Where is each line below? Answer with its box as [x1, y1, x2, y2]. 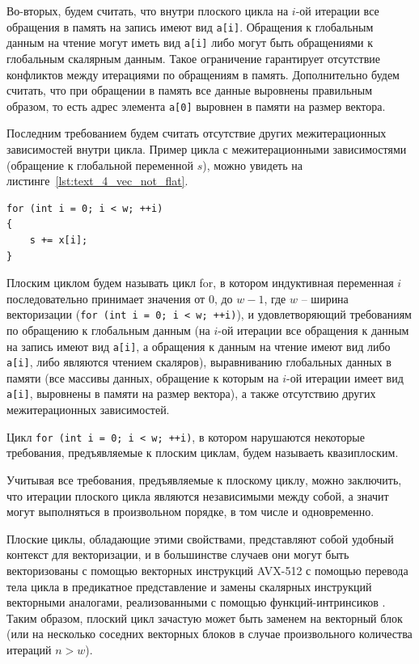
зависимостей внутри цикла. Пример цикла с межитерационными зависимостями [6, 140, 407, 157]
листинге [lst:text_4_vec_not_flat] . [6, 172, 188, 189]
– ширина [301, 290, 349, 307]
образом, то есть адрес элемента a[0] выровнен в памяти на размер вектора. [6, 97, 386, 114]
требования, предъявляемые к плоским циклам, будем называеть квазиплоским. [6, 444, 399, 461]
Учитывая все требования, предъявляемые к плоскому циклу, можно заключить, [6, 471, 402, 488]
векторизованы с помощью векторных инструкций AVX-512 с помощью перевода [6, 561, 408, 578]
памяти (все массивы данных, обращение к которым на [6, 369, 279, 386]
